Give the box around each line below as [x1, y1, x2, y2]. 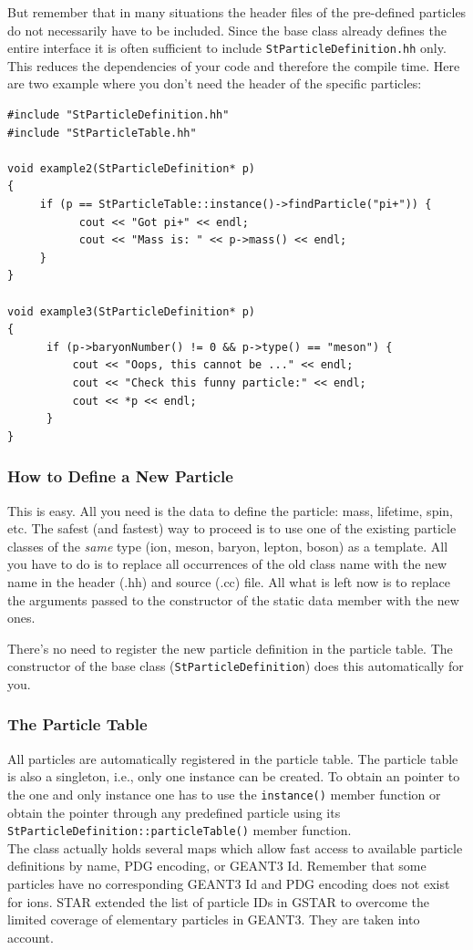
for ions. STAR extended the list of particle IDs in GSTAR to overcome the [7, 892, 430, 911]
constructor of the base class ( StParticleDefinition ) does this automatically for [7, 656, 464, 676]
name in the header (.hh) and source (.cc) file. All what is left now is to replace [7, 572, 451, 591]
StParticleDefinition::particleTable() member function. [7, 821, 352, 840]
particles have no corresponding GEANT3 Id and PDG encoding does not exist [7, 874, 450, 893]
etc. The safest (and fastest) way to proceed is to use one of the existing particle [7, 519, 457, 538]
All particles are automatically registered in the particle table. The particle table [7, 749, 458, 768]
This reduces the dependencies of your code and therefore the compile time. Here [7, 56, 460, 75]
